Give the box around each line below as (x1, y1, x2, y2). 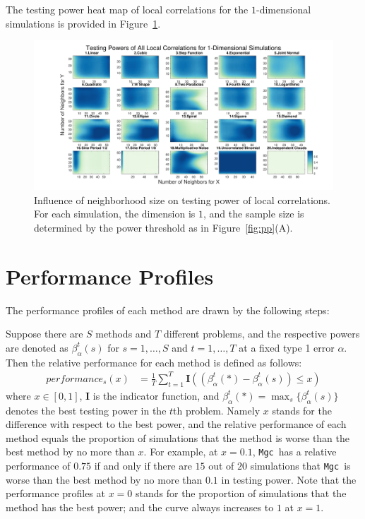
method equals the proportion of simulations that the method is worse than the (6, 430, 350, 445)
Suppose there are (6, 326, 83, 341)
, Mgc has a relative (252, 444, 337, 459)
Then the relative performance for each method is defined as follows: (6, 354, 302, 369)
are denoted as (6, 340, 68, 354)
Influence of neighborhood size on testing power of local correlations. (34, 192, 331, 207)
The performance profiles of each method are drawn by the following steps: (6, 302, 330, 317)
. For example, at (143, 444, 218, 459)
